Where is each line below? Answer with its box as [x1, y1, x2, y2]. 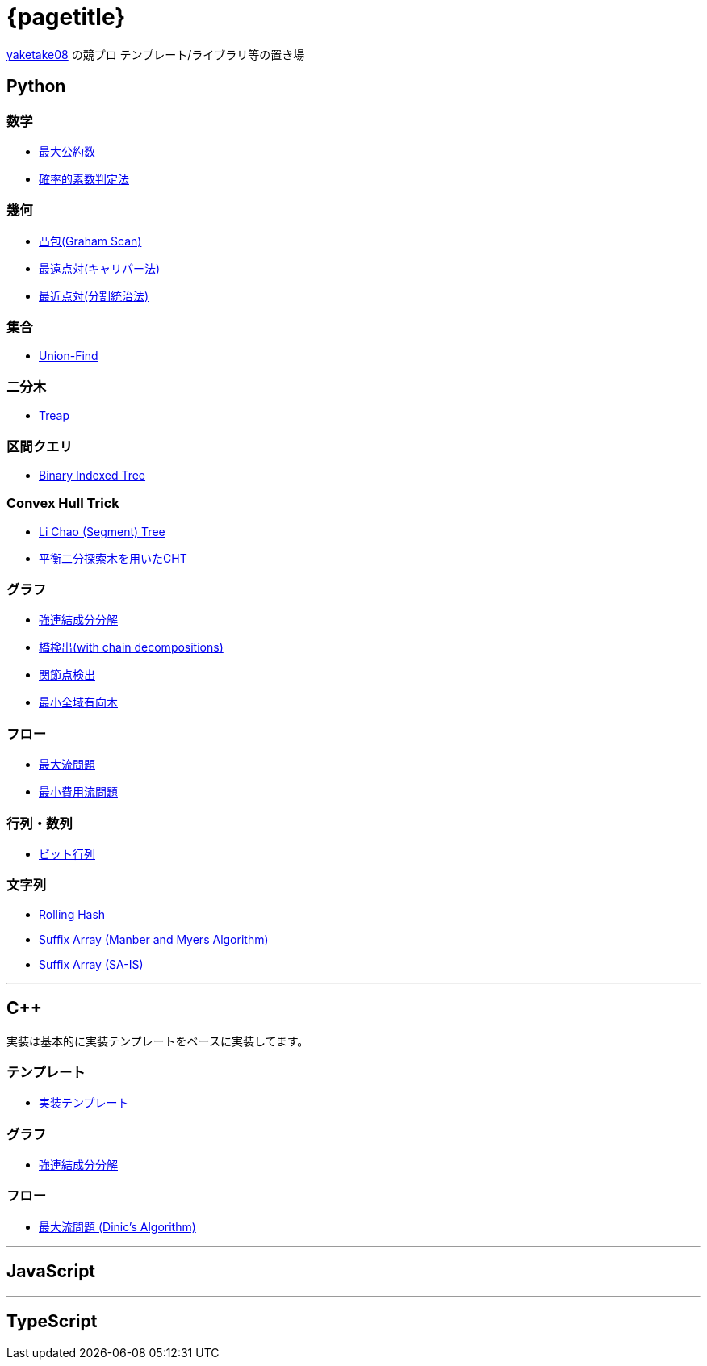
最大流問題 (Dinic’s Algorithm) [39, 1219, 196, 1234]
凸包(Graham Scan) [39, 233, 142, 248]
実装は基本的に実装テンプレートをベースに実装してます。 [6, 1033, 309, 1048]
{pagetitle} [6, 3, 126, 31]
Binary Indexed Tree [39, 467, 146, 482]
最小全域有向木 [39, 695, 118, 710]
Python [6, 76, 66, 97]
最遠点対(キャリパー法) [39, 261, 161, 275]
